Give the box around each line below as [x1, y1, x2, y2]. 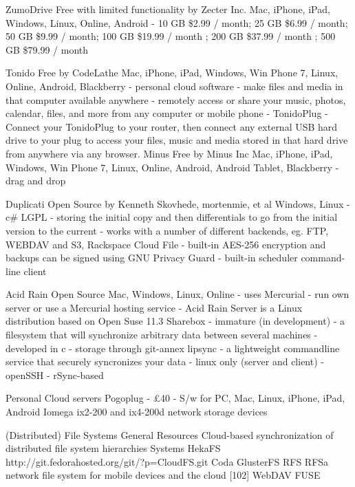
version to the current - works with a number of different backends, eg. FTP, [6, 223, 329, 237]
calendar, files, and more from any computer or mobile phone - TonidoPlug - [6, 106, 328, 120]
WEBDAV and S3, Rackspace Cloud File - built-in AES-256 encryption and [6, 237, 326, 251]
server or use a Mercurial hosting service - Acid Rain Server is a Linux [6, 300, 303, 314]
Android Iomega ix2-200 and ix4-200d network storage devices [6, 404, 268, 419]
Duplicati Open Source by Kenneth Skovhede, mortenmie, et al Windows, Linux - [6, 196, 350, 210]
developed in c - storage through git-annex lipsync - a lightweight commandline [6, 340, 340, 355]
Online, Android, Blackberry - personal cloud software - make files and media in [6, 78, 343, 93]
